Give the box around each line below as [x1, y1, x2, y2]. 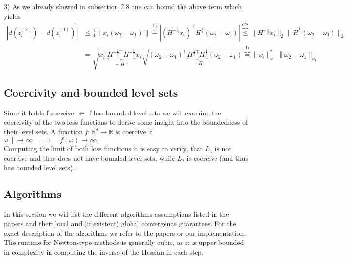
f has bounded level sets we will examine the [89, 107, 221, 117]
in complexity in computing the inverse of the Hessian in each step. [4, 246, 204, 257]
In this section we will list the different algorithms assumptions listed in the [4, 209, 229, 219]
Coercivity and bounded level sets [4, 84, 178, 99]
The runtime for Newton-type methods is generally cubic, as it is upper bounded [4, 237, 244, 247]
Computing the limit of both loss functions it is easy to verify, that [4, 143, 203, 153]
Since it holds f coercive [4, 107, 74, 117]
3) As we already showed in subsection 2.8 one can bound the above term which [4, 1, 242, 11]
